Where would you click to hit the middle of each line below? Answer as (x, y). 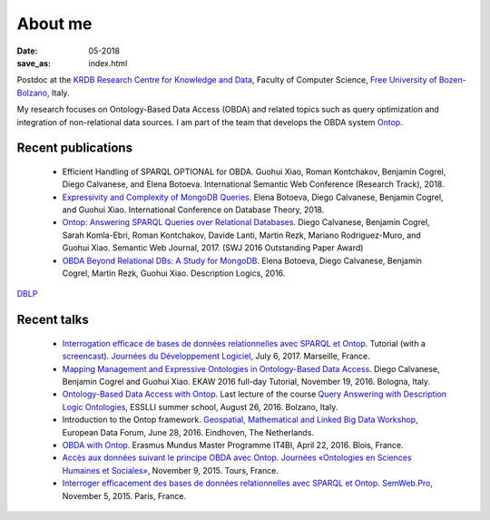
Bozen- (452, 80)
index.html (108, 63)
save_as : (34, 63)
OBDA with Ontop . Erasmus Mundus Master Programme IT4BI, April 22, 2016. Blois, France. (233, 445)
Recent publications (75, 148)
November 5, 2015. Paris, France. (124, 495)
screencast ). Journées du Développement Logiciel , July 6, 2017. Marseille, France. (216, 356)
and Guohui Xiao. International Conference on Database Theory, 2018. (193, 210)
